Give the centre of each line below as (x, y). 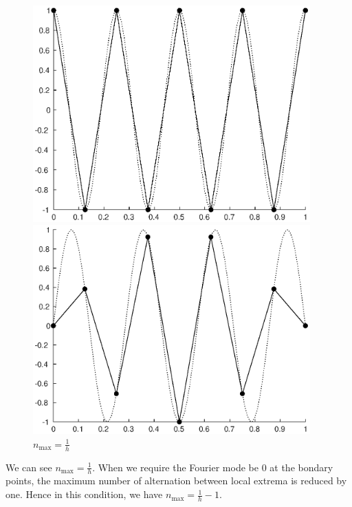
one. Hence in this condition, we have (84, 494)
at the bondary (301, 467)
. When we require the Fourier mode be (175, 467)
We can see (29, 467)
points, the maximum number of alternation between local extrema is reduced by (176, 481)
